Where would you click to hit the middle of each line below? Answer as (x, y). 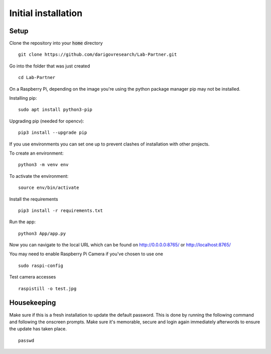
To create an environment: (36, 153)
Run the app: (23, 222)
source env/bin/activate (49, 188)
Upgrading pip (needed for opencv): (47, 121)
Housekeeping (33, 303)
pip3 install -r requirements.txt (60, 210)
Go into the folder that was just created (50, 66)
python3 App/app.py (42, 233)
